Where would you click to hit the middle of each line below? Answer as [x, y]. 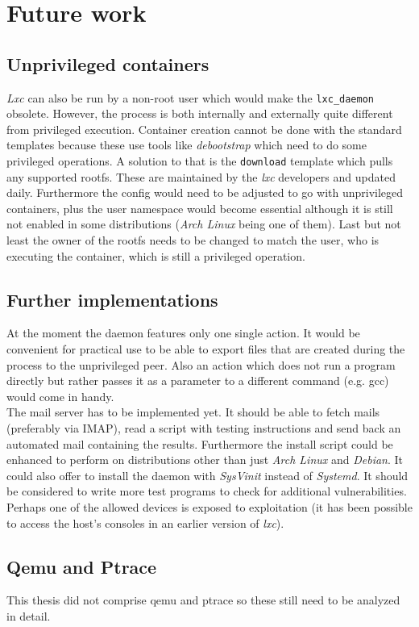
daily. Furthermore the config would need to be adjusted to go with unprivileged [205, 192]
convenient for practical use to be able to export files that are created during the [206, 349]
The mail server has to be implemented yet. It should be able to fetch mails [193, 412]
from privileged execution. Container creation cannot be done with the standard [204, 129]
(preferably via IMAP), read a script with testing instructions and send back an [204, 428]
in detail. [29, 615]
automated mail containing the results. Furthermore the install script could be [200, 443]
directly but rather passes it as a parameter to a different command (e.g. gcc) [198, 380]
